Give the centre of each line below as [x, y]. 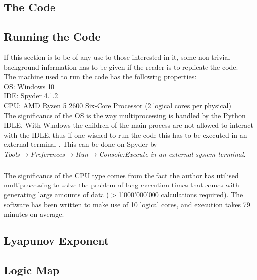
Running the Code [52, 36]
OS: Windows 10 [29, 86]
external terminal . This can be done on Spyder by [81, 144]
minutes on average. [34, 214]
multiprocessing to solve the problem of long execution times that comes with [122, 185]
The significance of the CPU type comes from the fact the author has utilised [121, 175]
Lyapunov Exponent [57, 241]
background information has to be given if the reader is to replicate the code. [121, 67]
